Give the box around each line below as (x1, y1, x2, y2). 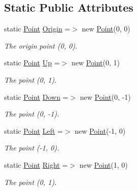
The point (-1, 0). (4, 142, 59, 153)
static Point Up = (4, 57, 60, 68)
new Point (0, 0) (82, 23, 130, 34)
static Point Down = (4, 91, 68, 102)
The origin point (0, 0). (4, 40, 78, 51)
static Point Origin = (4, 23, 71, 34)
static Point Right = (4, 159, 68, 170)
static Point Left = (4, 125, 63, 136)
